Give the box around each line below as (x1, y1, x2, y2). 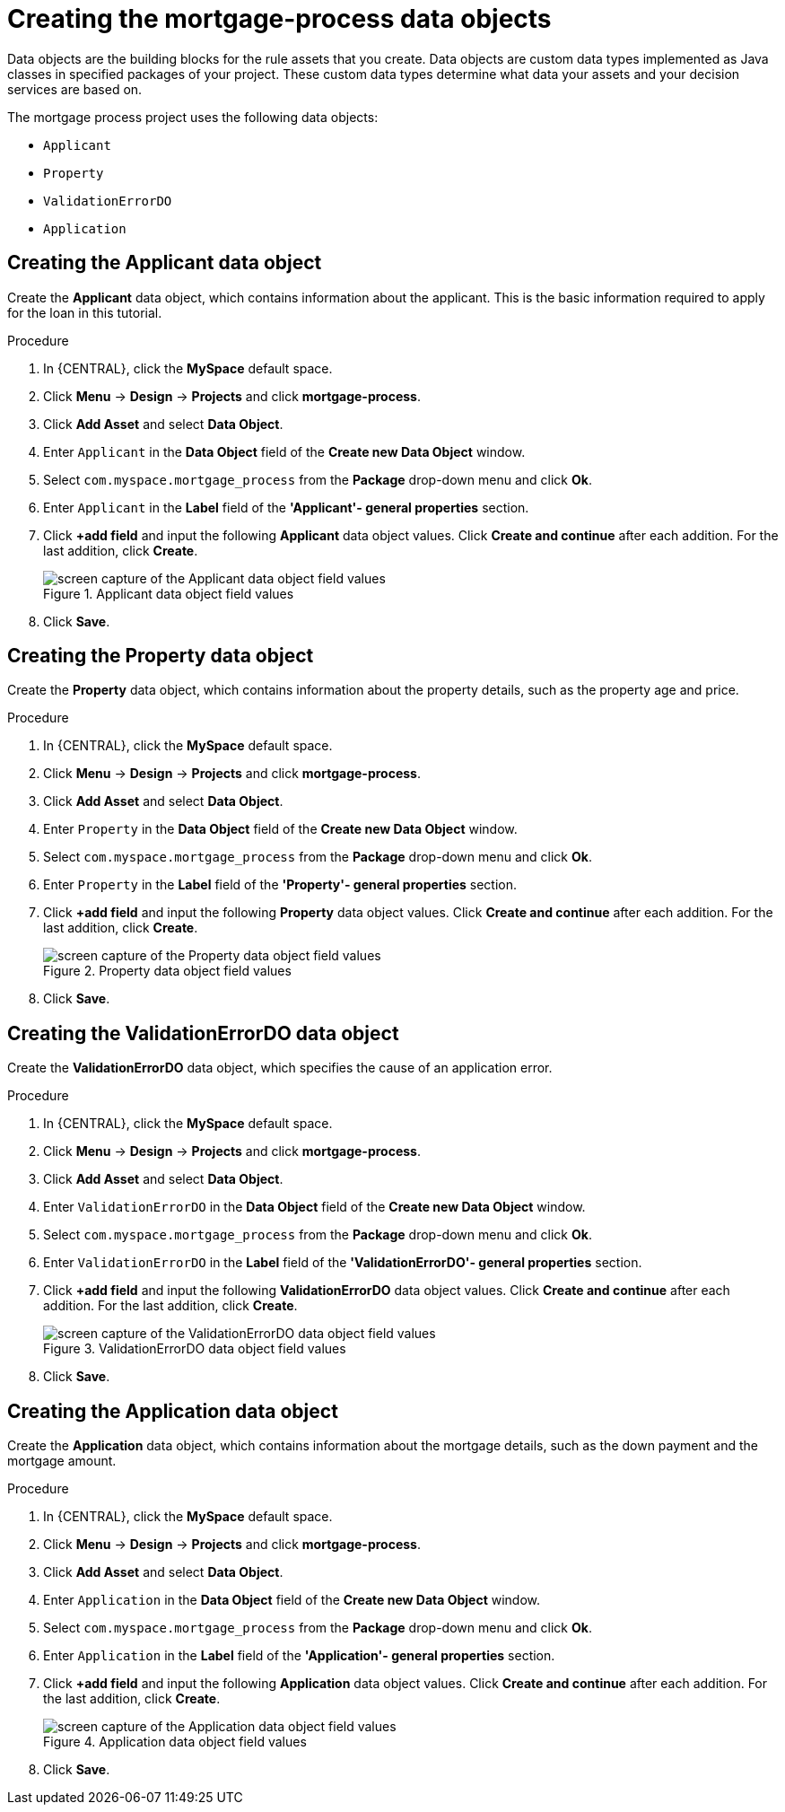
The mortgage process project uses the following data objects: (7, 109, 379, 125)
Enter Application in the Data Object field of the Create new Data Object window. (43, 1592, 541, 1608)
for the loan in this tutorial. (7, 304, 162, 320)
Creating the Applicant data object (7, 251, 322, 275)
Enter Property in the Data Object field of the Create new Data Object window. (43, 821, 518, 837)
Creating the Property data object (7, 644, 314, 668)
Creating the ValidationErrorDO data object (7, 1021, 399, 1045)
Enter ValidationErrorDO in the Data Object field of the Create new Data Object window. (43, 1199, 586, 1215)
